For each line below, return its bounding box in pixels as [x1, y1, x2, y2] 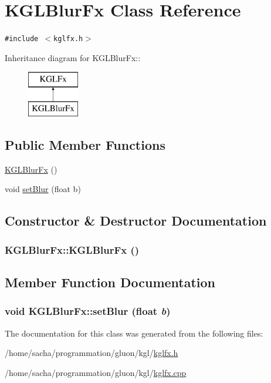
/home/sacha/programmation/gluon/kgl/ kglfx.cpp [5, 366, 187, 378]
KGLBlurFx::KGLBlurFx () [5, 242, 140, 257]
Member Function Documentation [5, 273, 216, 291]
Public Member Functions [5, 135, 165, 153]
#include [5, 35, 39, 43]
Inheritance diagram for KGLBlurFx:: [5, 51, 141, 63]
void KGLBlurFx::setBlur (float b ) [5, 304, 171, 318]
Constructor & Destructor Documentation [5, 211, 267, 230]
